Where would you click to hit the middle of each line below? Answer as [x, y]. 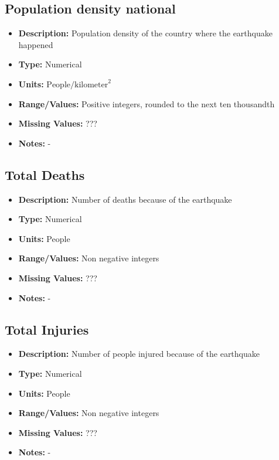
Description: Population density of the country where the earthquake [145, 33]
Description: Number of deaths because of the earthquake [125, 199]
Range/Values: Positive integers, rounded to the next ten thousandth [147, 103]
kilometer [91, 85]
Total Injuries [47, 329]
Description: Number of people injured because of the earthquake [139, 354]
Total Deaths [45, 174]
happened [36, 44]
